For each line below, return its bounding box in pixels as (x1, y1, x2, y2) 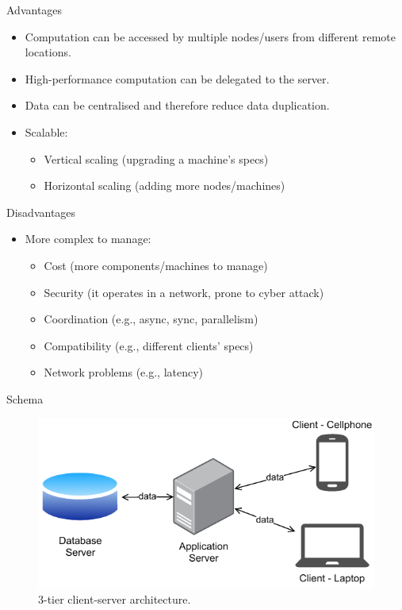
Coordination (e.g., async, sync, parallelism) (44, 311, 258, 327)
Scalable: (25, 123, 68, 140)
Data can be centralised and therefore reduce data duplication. (25, 97, 330, 114)
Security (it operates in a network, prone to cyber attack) (44, 284, 324, 300)
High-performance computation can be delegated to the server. (25, 70, 330, 87)
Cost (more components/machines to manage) (44, 257, 268, 273)
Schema (6, 390, 44, 407)
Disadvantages (6, 203, 76, 220)
